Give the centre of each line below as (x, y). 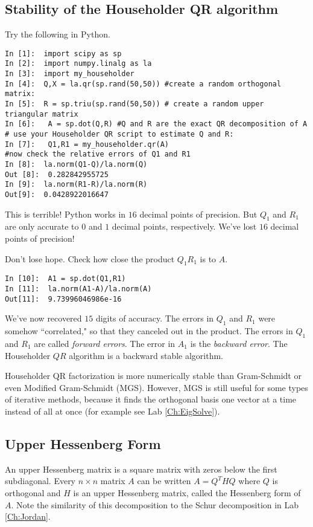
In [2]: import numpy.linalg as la (78, 64)
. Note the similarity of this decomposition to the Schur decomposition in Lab (155, 504)
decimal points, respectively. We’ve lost (184, 226)
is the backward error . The (239, 343)
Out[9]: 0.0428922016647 (57, 194)
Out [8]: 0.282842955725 (57, 174)
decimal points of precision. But (198, 214)
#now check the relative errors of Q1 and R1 (98, 154)
